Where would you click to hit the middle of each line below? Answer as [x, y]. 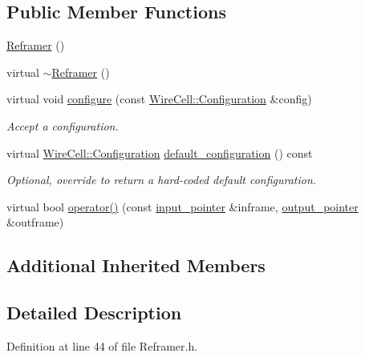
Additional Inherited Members [136, 265]
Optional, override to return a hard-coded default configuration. [162, 180]
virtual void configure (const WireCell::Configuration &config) [159, 99]
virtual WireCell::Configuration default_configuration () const [160, 152]
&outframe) [35, 222]
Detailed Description [94, 313]
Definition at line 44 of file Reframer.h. [102, 345]
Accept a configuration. [63, 125]
